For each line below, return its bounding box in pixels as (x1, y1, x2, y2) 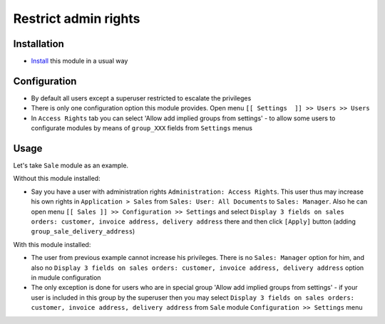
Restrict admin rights (13, 11, 140, 26)
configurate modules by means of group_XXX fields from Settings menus (31, 124, 253, 132)
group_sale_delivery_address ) (31, 227, 135, 236)
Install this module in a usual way (31, 57, 128, 66)
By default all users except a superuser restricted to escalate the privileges (31, 93, 252, 103)
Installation (13, 38, 64, 50)
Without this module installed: (13, 174, 101, 183)
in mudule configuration (31, 273, 101, 281)
